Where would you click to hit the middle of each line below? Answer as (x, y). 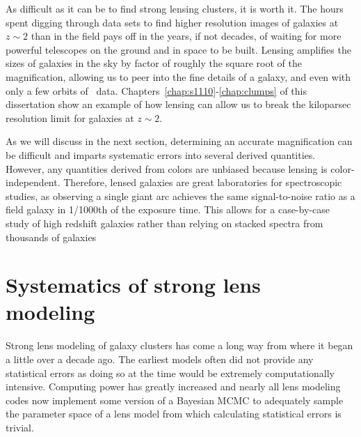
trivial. (20, 427)
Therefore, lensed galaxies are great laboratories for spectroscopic (203, 182)
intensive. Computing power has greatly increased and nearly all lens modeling (173, 386)
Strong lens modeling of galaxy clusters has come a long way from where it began (179, 345)
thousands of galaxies (51, 237)
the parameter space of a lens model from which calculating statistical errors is (174, 414)
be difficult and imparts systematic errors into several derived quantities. (161, 154)
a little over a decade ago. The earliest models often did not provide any (160, 359)
